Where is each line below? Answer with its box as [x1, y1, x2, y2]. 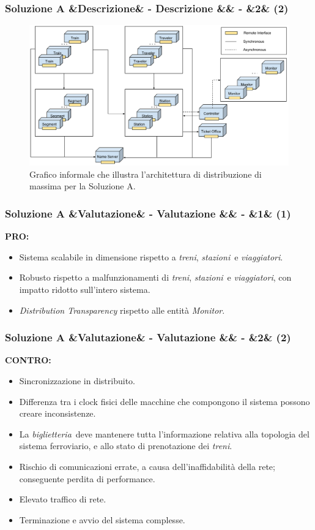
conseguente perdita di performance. [19, 472, 155, 485]
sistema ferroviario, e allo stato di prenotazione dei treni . [19, 439, 232, 452]
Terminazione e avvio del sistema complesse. [19, 513, 185, 526]
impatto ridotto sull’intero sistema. [19, 282, 150, 295]
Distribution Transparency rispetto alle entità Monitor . [19, 303, 225, 316]
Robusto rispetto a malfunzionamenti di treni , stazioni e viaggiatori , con [19, 271, 292, 284]
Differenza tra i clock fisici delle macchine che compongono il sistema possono [19, 395, 310, 407]
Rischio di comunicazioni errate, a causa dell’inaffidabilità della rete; [19, 460, 275, 472]
